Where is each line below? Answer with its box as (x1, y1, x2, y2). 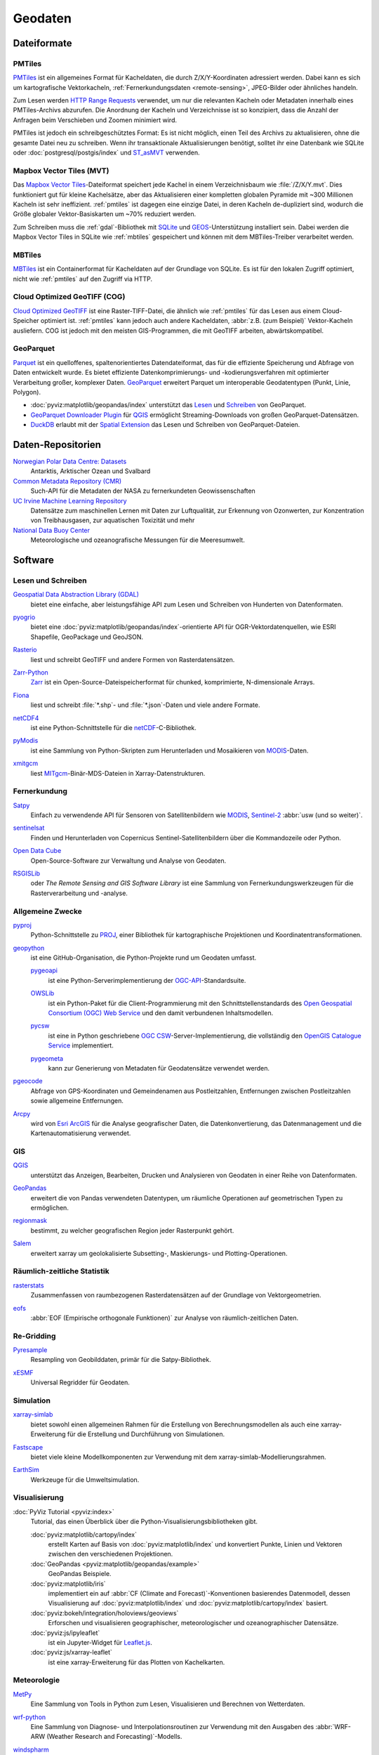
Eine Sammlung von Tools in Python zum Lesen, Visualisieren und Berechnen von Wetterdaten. (30, 1700, 305, 1709)
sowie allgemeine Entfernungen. (30, 1097, 124, 1105)
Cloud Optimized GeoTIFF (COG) (13, 292, 126, 302)
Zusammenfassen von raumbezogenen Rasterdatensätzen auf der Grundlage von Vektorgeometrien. (30, 1291, 322, 1299)
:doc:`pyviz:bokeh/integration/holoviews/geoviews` (30, 1608, 179, 1617)
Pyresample (13, 1346, 48, 1354)
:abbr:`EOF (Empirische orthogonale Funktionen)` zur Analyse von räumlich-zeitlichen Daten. (30, 1313, 299, 1322)
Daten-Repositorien (13, 439, 102, 451)
